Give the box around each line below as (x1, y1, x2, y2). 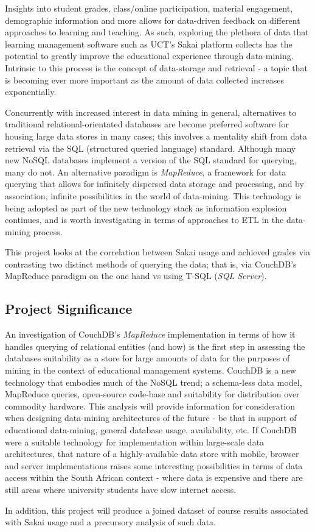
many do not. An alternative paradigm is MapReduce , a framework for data (5, 165, 286, 178)
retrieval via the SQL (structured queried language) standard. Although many (5, 141, 296, 154)
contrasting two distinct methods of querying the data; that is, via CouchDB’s (5, 257, 297, 270)
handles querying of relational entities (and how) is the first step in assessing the (5, 339, 305, 352)
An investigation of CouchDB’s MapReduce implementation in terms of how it (5, 328, 296, 341)
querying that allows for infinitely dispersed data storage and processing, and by (5, 177, 304, 190)
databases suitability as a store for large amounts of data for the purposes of (5, 352, 290, 364)
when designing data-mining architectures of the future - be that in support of (5, 411, 297, 424)
